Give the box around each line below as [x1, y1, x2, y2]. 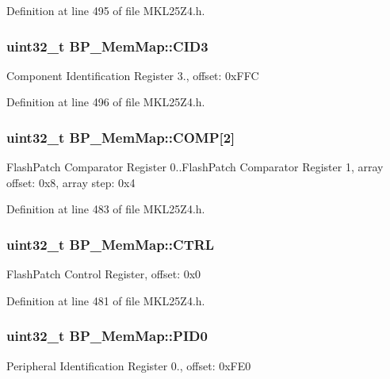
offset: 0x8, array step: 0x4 [6, 174, 136, 190]
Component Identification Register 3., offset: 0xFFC [6, 67, 259, 83]
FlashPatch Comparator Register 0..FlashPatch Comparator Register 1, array [6, 159, 384, 175]
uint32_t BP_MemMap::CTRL [6, 234, 215, 254]
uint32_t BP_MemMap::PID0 [6, 326, 208, 346]
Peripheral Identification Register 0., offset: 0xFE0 [6, 357, 251, 373]
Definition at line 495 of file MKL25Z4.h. [6, 2, 205, 18]
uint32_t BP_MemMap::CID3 [6, 36, 208, 56]
